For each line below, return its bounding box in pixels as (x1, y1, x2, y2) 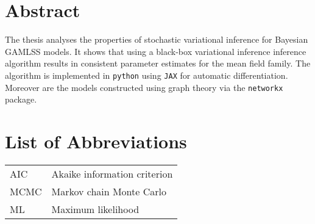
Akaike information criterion (51, 166, 173, 181)
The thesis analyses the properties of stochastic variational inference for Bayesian (5, 33, 308, 46)
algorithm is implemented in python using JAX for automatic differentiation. (5, 68, 288, 81)
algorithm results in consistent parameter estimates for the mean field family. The (5, 57, 311, 70)
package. (5, 93, 37, 106)
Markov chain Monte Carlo (51, 184, 166, 198)
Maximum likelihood (51, 201, 140, 216)
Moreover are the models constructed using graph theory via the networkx (5, 81, 283, 93)
